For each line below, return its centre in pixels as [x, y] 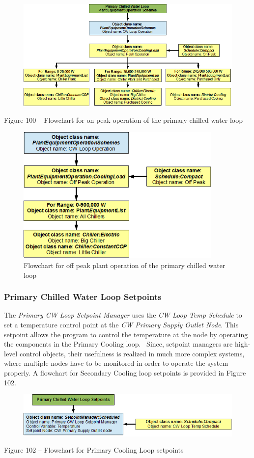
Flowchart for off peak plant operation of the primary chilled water [125, 265]
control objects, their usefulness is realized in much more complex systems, [132, 353]
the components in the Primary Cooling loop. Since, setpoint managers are [118, 344]
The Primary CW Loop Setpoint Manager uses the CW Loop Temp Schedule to [123, 315]
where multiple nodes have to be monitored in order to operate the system [116, 363]
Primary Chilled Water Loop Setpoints [83, 297]
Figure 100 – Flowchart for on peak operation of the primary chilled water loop [124, 120]
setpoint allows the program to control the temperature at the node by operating [126, 334]
